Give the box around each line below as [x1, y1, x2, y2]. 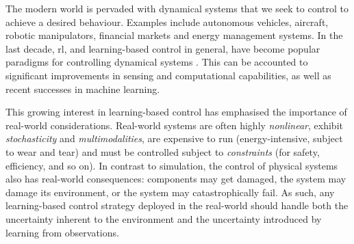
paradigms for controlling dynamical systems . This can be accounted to [5, 55, 308, 69]
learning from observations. [5, 225, 119, 239]
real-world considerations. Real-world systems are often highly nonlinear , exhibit [5, 118, 343, 132]
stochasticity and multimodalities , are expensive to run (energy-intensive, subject [5, 131, 343, 146]
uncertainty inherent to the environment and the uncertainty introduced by [5, 211, 322, 226]
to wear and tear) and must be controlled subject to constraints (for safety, [5, 144, 320, 159]
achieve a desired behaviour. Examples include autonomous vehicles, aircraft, [5, 14, 329, 29]
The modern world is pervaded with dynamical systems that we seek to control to [5, 1, 349, 15]
